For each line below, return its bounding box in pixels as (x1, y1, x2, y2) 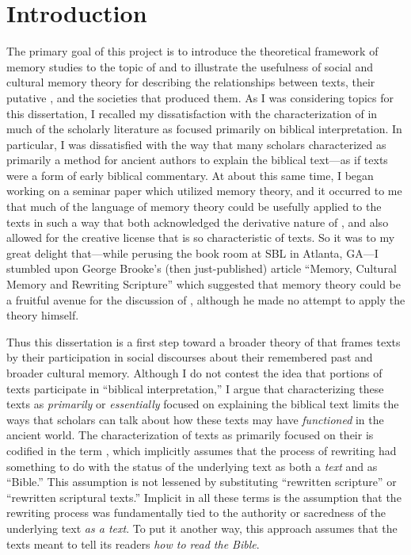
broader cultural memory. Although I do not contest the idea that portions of (6, 365, 382, 381)
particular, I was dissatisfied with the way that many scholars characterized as (6, 136, 386, 152)
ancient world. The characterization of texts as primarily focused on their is (6, 427, 374, 443)
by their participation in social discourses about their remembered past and (6, 349, 373, 366)
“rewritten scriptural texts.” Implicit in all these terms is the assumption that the (6, 488, 401, 505)
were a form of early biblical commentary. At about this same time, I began (6, 166, 374, 183)
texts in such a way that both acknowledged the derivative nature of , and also (6, 213, 389, 230)
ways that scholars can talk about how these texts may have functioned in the (6, 411, 384, 427)
